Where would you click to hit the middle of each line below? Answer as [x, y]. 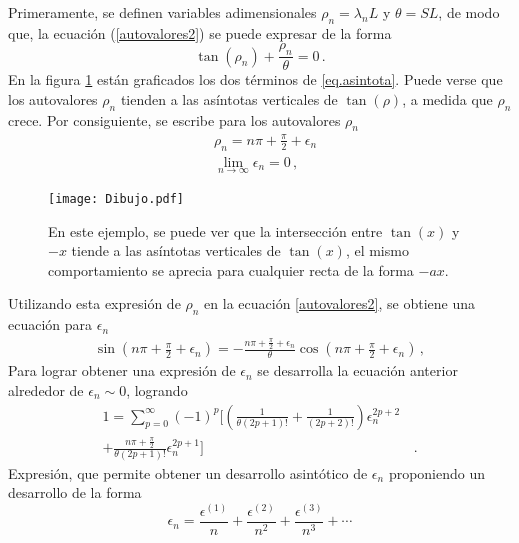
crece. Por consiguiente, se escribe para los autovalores [174, 119]
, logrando [157, 390]
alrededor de [46, 390]
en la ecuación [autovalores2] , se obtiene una [339, 303]
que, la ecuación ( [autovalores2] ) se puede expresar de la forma [200, 32]
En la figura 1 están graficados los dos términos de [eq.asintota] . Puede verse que [255, 79]
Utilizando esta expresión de [94, 303]
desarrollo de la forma [75, 492]
